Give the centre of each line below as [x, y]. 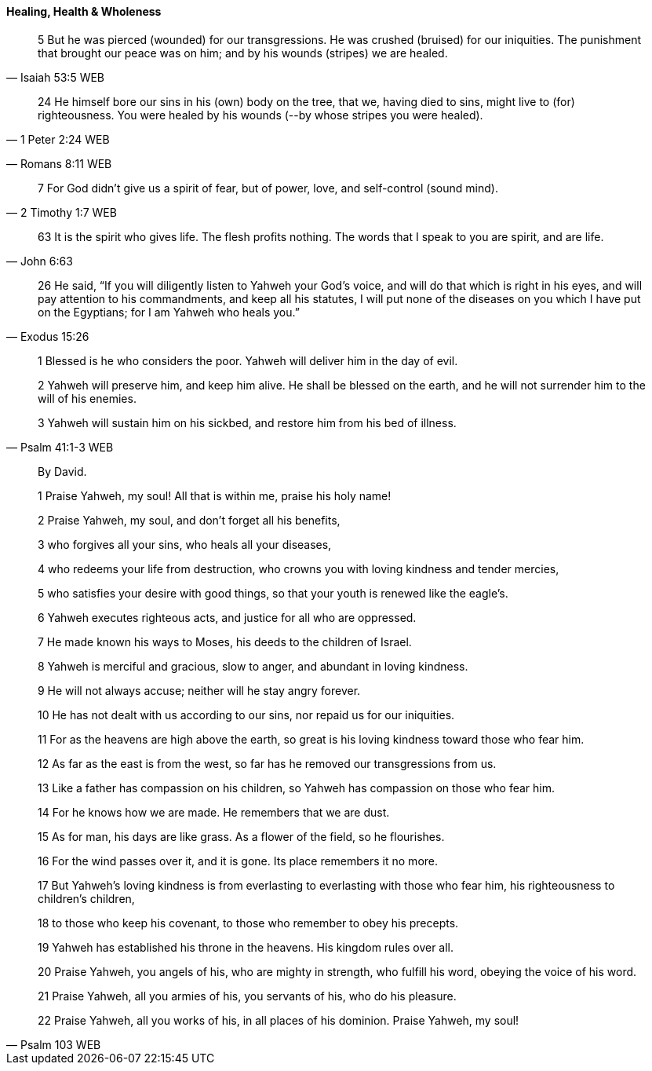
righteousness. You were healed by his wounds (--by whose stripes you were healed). [260, 115]
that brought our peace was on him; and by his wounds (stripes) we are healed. [243, 53]
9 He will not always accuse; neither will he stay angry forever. [199, 690]
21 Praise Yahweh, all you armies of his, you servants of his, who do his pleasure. [247, 996]
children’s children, [86, 898]
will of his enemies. [87, 398]
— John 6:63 [40, 261]
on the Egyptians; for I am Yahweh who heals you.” [169, 312]
